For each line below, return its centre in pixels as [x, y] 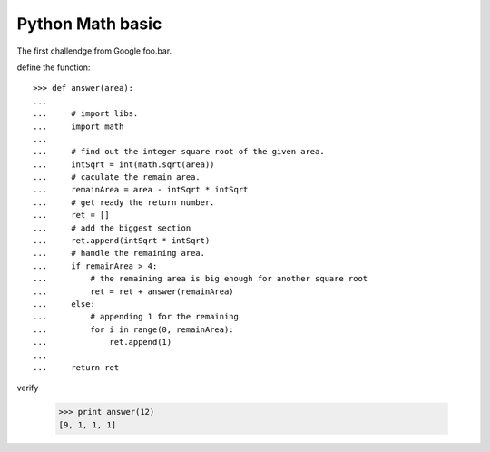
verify [28, 388]
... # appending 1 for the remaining [136, 317]
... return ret [76, 367]
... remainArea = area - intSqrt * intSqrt [141, 190]
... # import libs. [86, 114]
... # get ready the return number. [124, 202]
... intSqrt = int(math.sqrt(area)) [124, 164]
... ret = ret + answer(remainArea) [134, 291]
